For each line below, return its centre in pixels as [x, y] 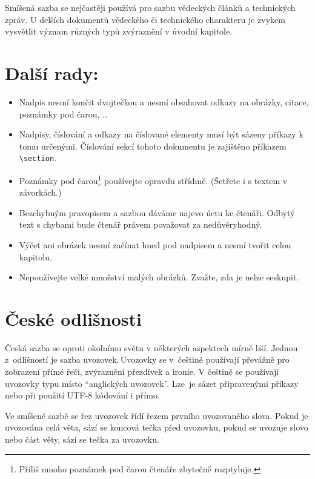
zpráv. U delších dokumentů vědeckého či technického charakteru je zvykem [145, 19]
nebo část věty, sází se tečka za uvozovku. [82, 439]
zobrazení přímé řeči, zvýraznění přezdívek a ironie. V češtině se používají [142, 372]
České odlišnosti [73, 318]
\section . [38, 158]
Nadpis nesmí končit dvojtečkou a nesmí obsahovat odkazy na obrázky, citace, [164, 101]
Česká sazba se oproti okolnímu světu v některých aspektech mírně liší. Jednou [151, 347]
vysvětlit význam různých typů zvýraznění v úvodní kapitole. [119, 31]
